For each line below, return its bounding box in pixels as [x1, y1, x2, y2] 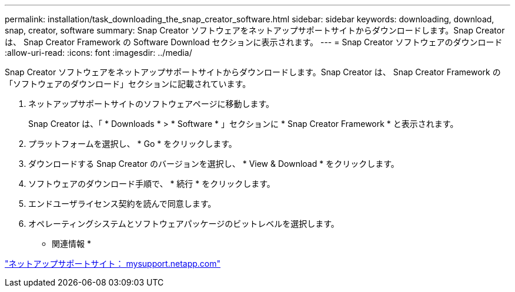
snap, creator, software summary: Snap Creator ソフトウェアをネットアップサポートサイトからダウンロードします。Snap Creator [5, 25, 505, 35]
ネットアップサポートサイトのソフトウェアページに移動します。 [28, 99, 275, 109]
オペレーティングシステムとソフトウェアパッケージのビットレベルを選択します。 [28, 219, 339, 229]
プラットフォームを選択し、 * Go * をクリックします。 [28, 139, 237, 149]
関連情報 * [52, 239, 91, 249]
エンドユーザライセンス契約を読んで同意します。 [28, 199, 216, 209]
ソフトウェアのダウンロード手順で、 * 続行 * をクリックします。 [28, 179, 275, 189]
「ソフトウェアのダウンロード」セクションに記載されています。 [5, 79, 251, 89]
